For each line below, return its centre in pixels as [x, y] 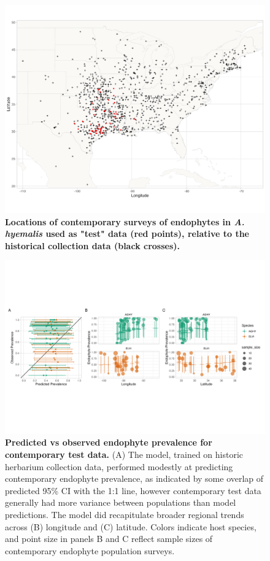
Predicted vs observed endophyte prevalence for [109, 442]
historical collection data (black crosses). [93, 245]
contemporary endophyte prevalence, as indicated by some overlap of [134, 478]
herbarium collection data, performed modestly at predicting [119, 466]
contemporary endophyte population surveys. [90, 550]
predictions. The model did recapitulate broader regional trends [125, 515]
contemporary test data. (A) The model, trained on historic [124, 455]
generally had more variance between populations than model [121, 502]
